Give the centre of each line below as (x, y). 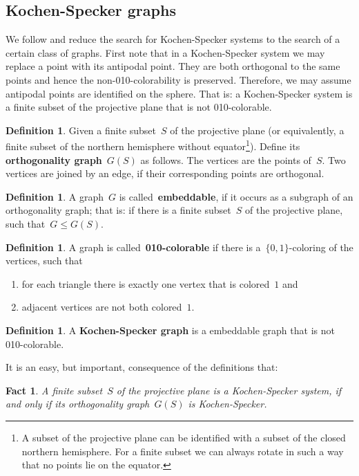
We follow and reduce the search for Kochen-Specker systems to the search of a (173, 39)
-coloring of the (321, 247)
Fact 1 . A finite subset (54, 390)
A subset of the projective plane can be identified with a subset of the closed (184, 437)
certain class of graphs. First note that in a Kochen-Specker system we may (165, 52)
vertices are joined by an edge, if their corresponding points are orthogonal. (165, 173)
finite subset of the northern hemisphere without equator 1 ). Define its (153, 145)
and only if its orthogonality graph (78, 404)
